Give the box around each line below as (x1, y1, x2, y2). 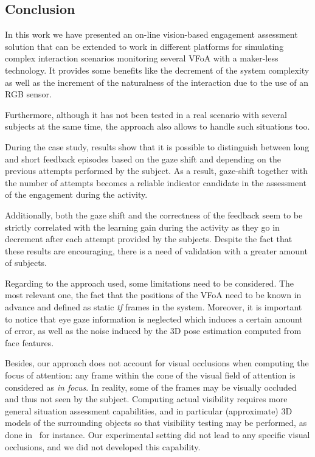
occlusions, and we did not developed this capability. (5, 440, 201, 453)
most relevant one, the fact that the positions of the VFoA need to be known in (5, 288, 302, 301)
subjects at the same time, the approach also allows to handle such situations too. (5, 120, 310, 133)
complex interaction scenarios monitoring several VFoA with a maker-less (5, 52, 279, 65)
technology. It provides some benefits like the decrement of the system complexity (5, 63, 310, 76)
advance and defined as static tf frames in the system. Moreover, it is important (5, 301, 302, 313)
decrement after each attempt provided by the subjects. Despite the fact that (5, 232, 292, 245)
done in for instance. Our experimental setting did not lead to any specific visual (5, 428, 310, 441)
